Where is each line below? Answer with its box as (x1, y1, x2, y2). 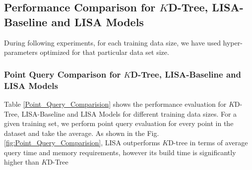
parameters (4, 47, 38, 57)
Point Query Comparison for (4, 68, 121, 80)
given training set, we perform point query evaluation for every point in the (4, 118, 234, 128)
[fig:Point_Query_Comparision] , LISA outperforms (4, 137, 160, 148)
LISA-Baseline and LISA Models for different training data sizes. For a (21, 108, 237, 119)
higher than (4, 157, 39, 167)
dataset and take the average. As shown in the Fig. (4, 127, 159, 138)
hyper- (223, 37, 243, 47)
